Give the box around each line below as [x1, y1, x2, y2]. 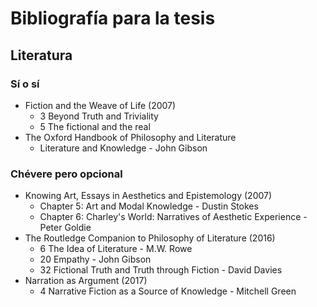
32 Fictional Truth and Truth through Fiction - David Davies [39, 264, 283, 276]
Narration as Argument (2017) [24, 275, 148, 287]
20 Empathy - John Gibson [39, 253, 152, 266]
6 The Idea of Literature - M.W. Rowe [39, 243, 193, 255]
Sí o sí [10, 77, 40, 91]
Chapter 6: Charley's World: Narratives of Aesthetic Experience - [39, 211, 308, 223]
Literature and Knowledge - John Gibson [39, 142, 208, 154]
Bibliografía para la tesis [10, 7, 216, 30]
